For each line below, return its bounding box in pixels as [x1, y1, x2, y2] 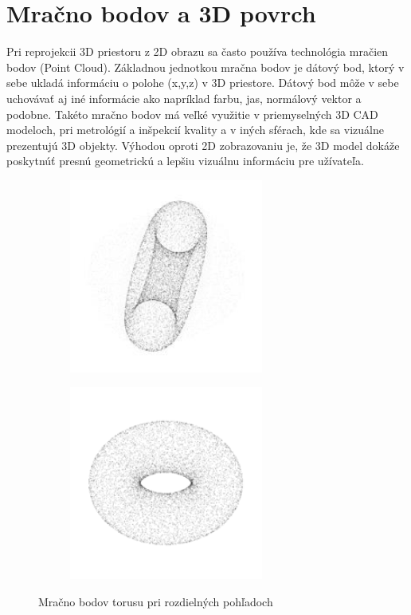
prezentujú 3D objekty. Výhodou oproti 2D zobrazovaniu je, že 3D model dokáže [6, 136, 400, 153]
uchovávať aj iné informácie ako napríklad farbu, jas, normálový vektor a [6, 89, 362, 106]
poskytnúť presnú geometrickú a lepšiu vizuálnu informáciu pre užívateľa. [6, 152, 364, 169]
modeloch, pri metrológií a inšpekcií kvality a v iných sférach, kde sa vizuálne [6, 121, 385, 138]
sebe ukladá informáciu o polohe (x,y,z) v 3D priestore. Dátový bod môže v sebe [6, 74, 399, 91]
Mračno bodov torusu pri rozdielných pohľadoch [38, 593, 273, 609]
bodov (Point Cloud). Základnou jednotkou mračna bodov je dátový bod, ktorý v [6, 58, 405, 75]
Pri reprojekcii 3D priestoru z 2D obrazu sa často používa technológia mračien [6, 43, 389, 60]
